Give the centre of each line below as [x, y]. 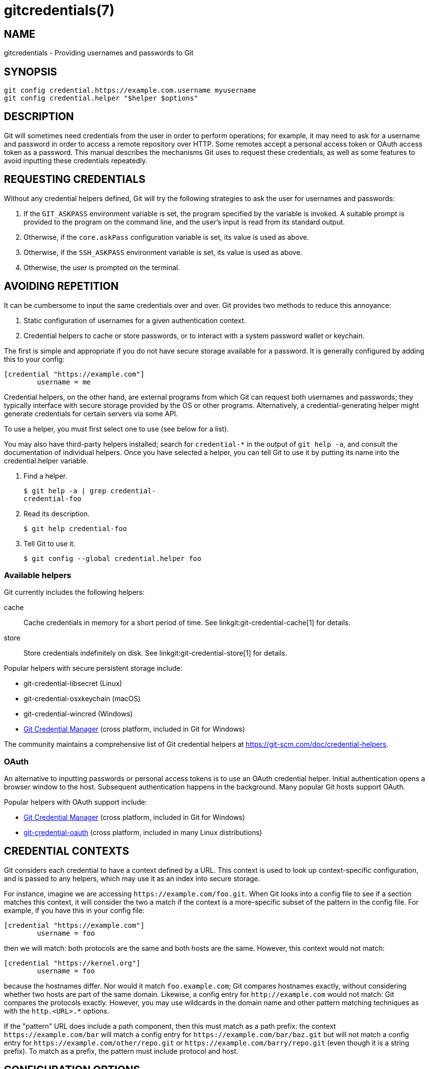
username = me [64, 382]
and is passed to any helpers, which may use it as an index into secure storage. [132, 878]
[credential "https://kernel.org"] [72, 963]
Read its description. [57, 513]
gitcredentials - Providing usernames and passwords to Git [99, 53]
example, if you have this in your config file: [74, 910]
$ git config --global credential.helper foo [113, 558]
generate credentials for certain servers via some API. [91, 413]
